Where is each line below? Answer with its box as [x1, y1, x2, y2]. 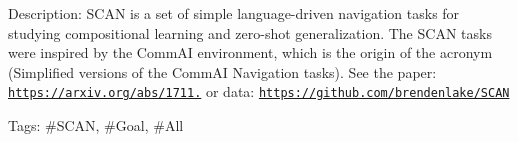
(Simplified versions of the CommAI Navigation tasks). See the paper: [8, 61, 437, 82]
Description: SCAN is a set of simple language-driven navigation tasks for [8, 3, 460, 23]
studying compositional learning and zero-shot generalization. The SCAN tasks [8, 22, 492, 43]
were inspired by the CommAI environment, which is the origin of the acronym [8, 42, 493, 63]
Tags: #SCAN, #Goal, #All [8, 115, 184, 136]
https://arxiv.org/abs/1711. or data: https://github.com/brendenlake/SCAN [8, 81, 510, 102]
